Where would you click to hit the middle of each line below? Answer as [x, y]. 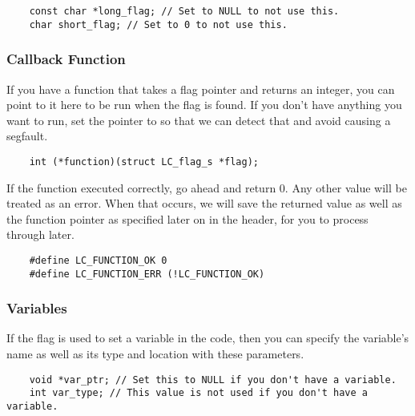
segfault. [27, 136]
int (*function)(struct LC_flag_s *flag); [144, 162]
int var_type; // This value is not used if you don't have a [199, 393]
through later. [40, 234]
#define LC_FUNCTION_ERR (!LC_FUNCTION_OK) [147, 274]
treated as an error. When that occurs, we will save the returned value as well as [204, 203]
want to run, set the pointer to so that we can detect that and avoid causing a [199, 120]
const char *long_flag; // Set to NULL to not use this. [184, 11]
